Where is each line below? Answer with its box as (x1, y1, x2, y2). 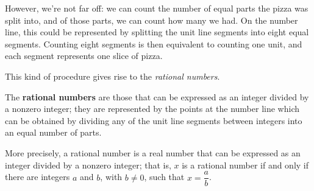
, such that (144, 170, 185, 183)
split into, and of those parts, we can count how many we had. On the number (5, 13, 298, 26)
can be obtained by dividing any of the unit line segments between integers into (5, 114, 302, 127)
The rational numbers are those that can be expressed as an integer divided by (5, 90, 309, 103)
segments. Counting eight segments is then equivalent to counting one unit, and (5, 37, 302, 50)
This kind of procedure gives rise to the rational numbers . (5, 69, 220, 82)
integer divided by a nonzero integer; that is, (5, 158, 171, 171)
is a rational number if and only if (182, 158, 309, 171)
